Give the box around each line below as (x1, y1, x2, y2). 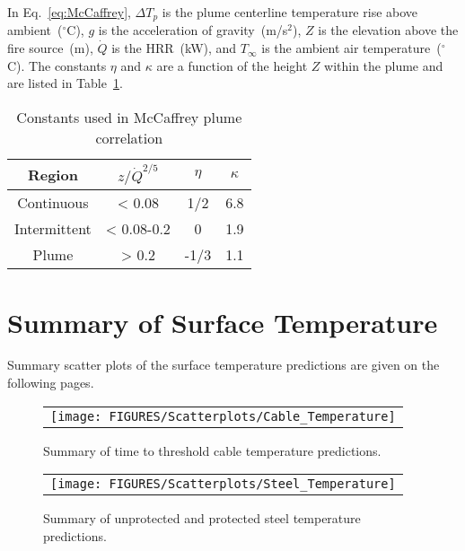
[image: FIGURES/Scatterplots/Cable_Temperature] (50, 408, 396, 424)
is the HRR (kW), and (111, 39, 237, 57)
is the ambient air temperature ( (261, 39, 442, 57)
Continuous (17, 192, 89, 214)
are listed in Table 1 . (7, 74, 123, 92)
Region (27, 164, 78, 186)
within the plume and (324, 56, 443, 74)
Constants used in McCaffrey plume (16, 106, 242, 127)
